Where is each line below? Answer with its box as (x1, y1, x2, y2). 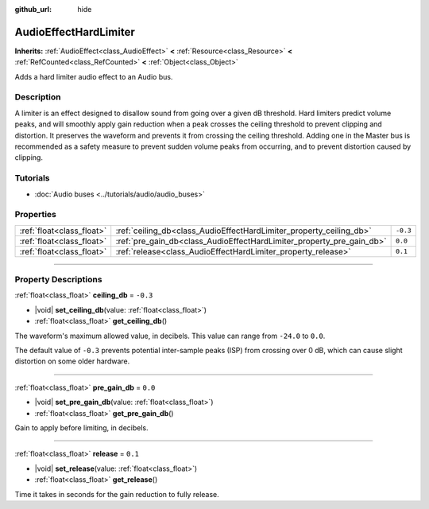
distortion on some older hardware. (14, 356, 130, 366)
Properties (14, 209, 57, 220)
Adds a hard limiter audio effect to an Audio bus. (14, 72, 173, 81)
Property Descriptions (14, 274, 102, 286)
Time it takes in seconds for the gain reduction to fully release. (14, 489, 220, 499)
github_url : (14, 5, 52, 14)
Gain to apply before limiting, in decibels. (14, 422, 149, 433)
